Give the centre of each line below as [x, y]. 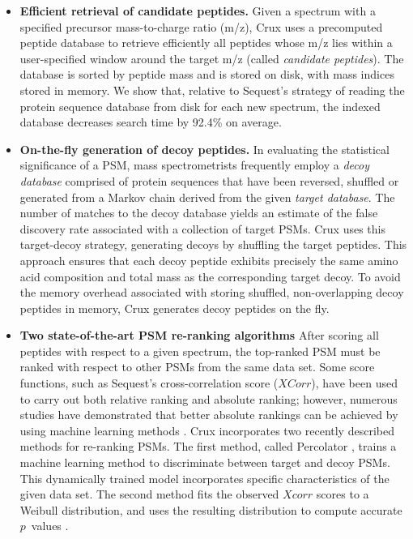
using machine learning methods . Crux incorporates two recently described [207, 430]
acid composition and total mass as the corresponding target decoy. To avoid [210, 276]
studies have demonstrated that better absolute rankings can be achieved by [209, 415]
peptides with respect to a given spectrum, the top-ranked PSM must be [200, 351]
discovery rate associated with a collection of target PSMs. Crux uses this [202, 228]
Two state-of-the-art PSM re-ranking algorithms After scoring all [199, 335]
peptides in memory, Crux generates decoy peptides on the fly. [175, 308]
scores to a [343, 494]
